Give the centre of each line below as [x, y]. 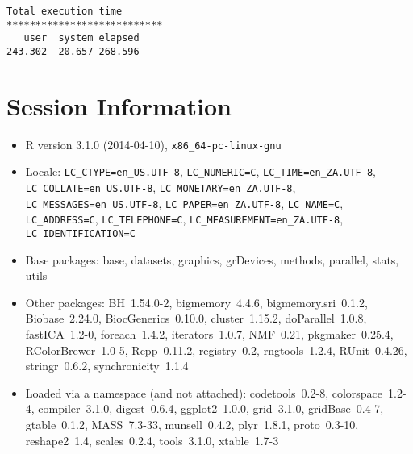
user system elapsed [81, 38]
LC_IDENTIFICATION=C [80, 234]
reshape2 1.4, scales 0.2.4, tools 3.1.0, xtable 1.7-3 [152, 440]
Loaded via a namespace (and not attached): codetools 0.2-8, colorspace [204, 392]
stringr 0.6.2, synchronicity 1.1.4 [107, 366]
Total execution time [65, 11]
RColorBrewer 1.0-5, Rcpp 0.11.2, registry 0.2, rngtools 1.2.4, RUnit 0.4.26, [216, 350]
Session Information [119, 105]
